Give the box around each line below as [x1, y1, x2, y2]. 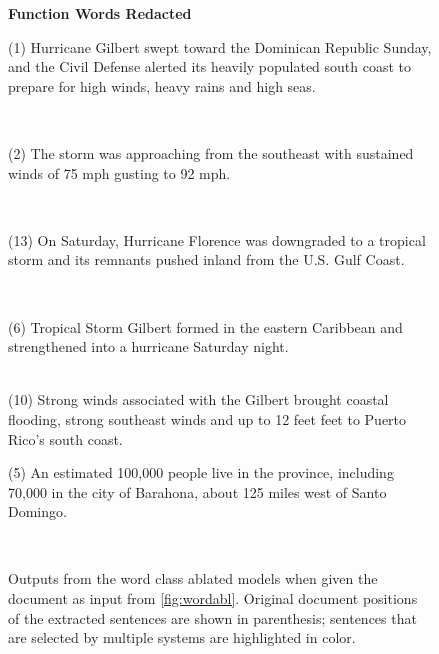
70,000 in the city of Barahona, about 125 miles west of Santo [8, 481, 387, 502]
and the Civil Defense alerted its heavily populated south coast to [8, 56, 412, 77]
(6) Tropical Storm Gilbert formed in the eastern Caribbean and [8, 316, 403, 337]
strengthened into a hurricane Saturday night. [8, 336, 289, 357]
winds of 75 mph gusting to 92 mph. [8, 162, 231, 183]
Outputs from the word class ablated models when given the [8, 568, 378, 589]
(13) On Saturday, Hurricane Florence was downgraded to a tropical [8, 229, 426, 250]
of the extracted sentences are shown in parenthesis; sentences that [8, 607, 417, 628]
